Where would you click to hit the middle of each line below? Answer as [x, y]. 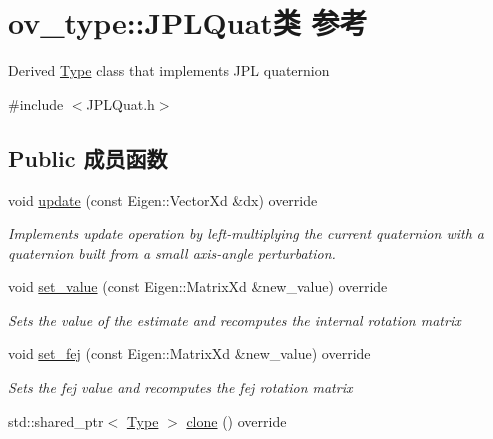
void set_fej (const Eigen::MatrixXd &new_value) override [189, 353]
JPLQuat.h [120, 103]
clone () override [236, 420]
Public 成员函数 [88, 157]
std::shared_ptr [56, 420]
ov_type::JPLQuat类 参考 [188, 22]
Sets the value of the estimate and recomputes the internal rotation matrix [234, 319]
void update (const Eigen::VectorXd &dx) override [163, 199]
